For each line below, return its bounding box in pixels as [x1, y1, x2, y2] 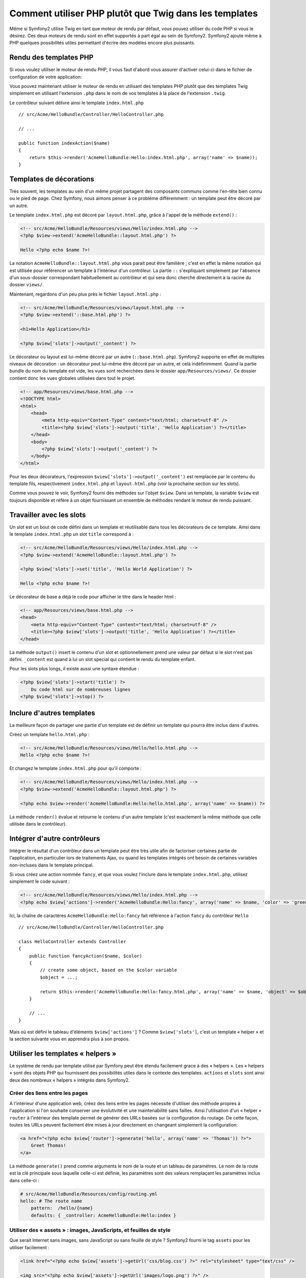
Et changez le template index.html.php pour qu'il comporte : [9, 765, 142, 771]
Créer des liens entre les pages [9, 1089, 88, 1097]
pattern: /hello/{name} [31, 1205, 93, 1211]
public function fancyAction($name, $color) [29, 953, 142, 958]
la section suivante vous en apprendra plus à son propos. [9, 1036, 130, 1042]
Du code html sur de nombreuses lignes [31, 687, 131, 692]
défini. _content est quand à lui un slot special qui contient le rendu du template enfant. [9, 656, 196, 662]
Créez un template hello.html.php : [9, 732, 90, 738]
